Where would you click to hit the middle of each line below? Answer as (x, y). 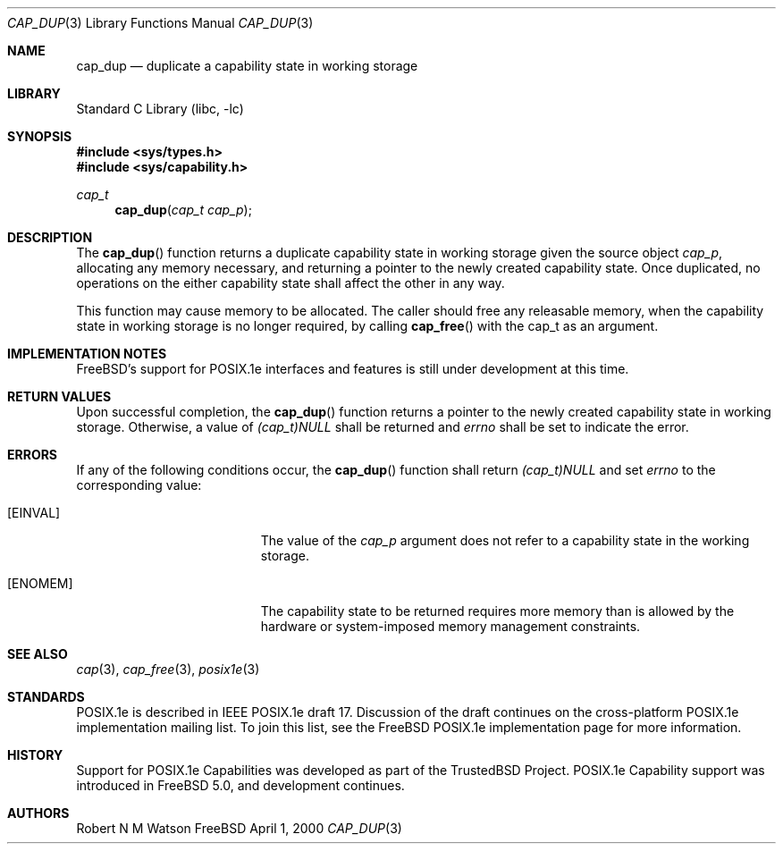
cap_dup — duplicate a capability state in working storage (247, 66)
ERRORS (33, 455)
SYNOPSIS (40, 136)
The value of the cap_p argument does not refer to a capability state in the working (505, 540)
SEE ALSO (38, 654)
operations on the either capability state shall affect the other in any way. (290, 283)
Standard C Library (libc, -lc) (160, 109)
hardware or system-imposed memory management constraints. (450, 626)
